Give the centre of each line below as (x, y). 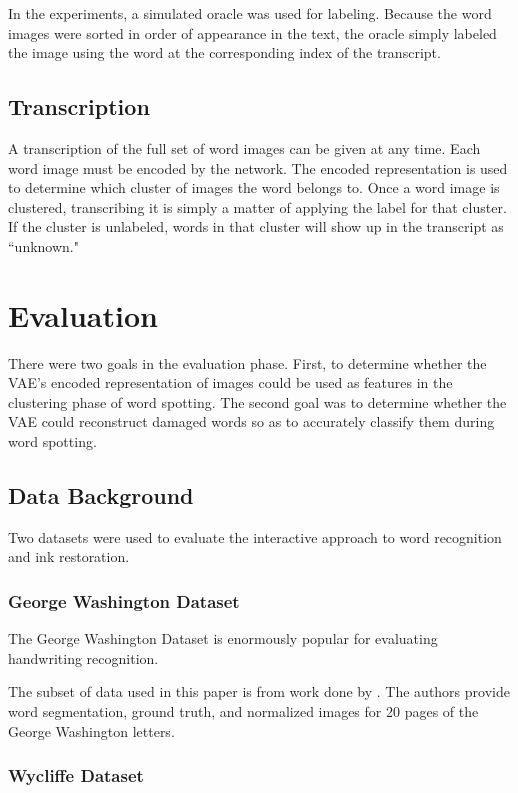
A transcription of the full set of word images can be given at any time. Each (244, 147)
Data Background (101, 495)
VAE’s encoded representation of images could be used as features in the (230, 382)
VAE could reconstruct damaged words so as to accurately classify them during (251, 421)
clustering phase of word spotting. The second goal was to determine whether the (257, 401)
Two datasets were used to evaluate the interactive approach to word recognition (255, 536)
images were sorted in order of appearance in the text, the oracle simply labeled (252, 32)
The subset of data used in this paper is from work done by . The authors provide (259, 691)
